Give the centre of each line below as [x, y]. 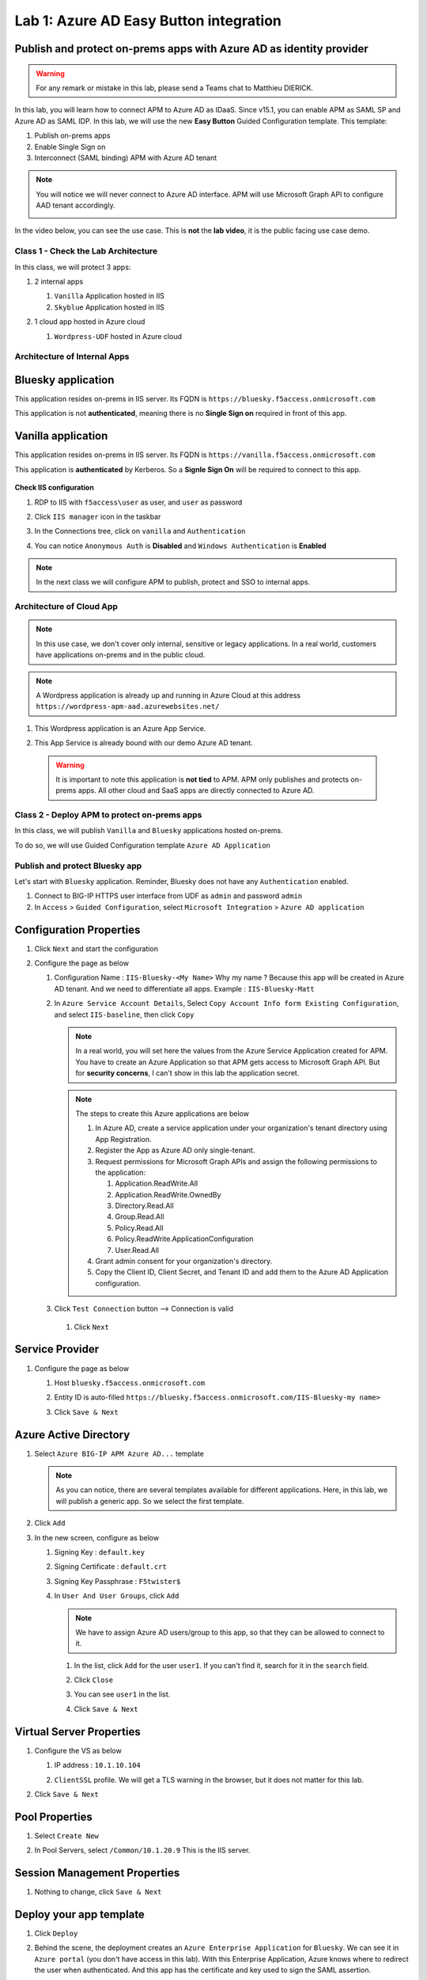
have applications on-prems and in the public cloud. [121, 655]
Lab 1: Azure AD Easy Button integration [148, 21]
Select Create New [66, 1835]
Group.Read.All [140, 1217]
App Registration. [123, 1139]
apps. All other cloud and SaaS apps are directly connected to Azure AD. [196, 790]
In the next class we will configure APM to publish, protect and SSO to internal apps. [173, 582]
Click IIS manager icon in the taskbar [98, 516]
